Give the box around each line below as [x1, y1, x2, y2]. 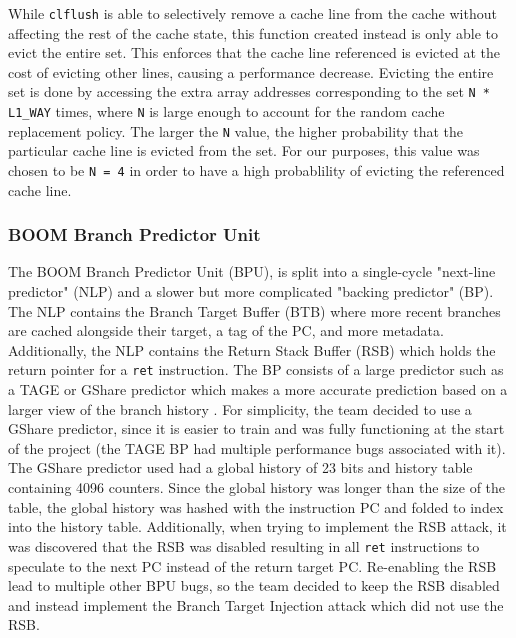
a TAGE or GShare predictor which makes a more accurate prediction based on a [8, 379, 508, 400]
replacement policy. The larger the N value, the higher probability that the [8, 120, 464, 141]
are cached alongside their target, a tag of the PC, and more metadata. [8, 320, 444, 341]
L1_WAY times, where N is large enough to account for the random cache [8, 101, 445, 122]
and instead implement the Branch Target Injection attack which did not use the [8, 594, 504, 615]
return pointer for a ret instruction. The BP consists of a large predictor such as [8, 359, 504, 380]
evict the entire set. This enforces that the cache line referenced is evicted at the [8, 42, 500, 63]
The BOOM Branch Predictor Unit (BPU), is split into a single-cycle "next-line [8, 261, 496, 282]
